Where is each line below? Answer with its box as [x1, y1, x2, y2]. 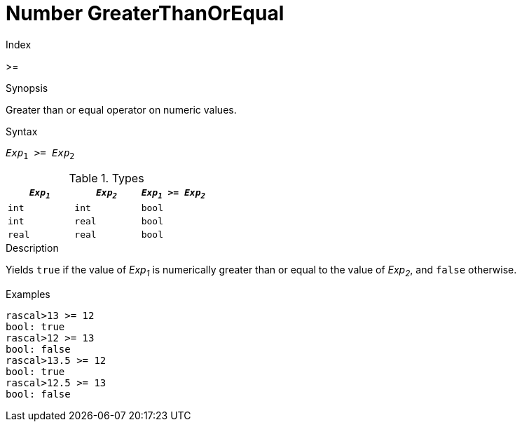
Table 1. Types [69, 170, 144, 185]
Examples [6, 287, 50, 300]
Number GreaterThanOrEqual [6, 1, 284, 25]
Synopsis [6, 81, 48, 94]
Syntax [6, 125, 38, 137]
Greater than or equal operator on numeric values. [6, 103, 237, 116]
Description [6, 242, 59, 255]
